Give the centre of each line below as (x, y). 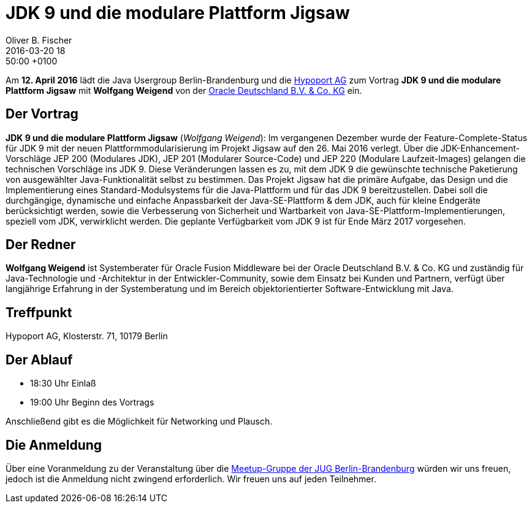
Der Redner (41, 245)
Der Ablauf (39, 360)
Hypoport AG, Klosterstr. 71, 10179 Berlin (87, 336)
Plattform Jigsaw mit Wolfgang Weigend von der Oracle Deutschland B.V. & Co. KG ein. (184, 90)
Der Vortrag (42, 114)
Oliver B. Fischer (39, 40)
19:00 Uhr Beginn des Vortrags (92, 402)
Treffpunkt (39, 312)
